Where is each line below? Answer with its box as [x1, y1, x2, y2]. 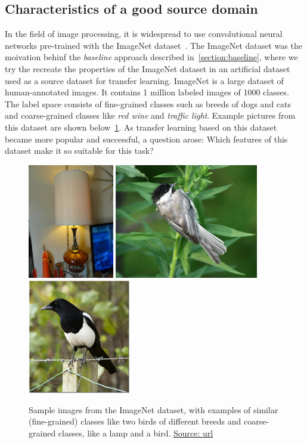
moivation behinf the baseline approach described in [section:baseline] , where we [5, 51, 298, 63]
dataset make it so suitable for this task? [5, 144, 154, 157]
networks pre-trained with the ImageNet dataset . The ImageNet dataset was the [5, 39, 302, 51]
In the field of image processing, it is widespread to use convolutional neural [5, 27, 283, 40]
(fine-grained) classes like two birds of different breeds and [29, 415, 241, 427]
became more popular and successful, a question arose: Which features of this [5, 132, 288, 145]
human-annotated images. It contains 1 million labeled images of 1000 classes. [5, 86, 289, 98]
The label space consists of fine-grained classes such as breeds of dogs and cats [5, 97, 292, 110]
